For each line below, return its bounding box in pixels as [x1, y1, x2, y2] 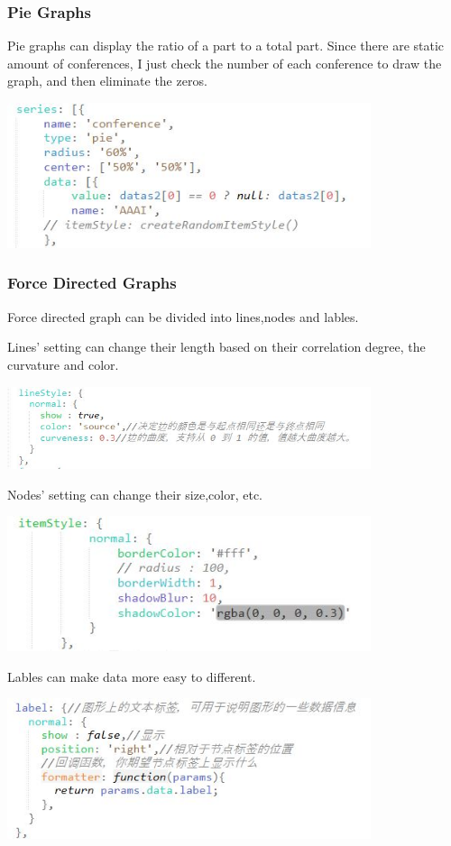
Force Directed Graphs [7, 271, 177, 294]
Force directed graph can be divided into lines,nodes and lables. [7, 307, 359, 326]
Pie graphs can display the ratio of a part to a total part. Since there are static [7, 36, 445, 55]
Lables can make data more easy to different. [7, 667, 256, 685]
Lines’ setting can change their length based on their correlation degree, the [7, 337, 426, 356]
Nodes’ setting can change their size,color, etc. [7, 484, 262, 503]
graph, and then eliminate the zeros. [7, 71, 207, 90]
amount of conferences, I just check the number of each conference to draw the [7, 53, 442, 72]
